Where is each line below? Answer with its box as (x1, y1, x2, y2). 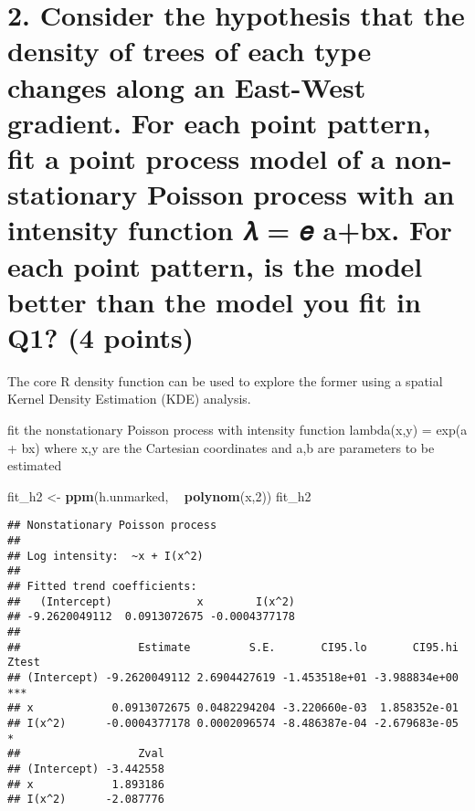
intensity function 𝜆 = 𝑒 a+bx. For (7, 211, 452, 248)
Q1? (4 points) (7, 318, 195, 355)
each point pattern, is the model (7, 247, 423, 284)
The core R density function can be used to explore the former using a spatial (7, 371, 443, 390)
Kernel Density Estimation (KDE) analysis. (7, 389, 251, 408)
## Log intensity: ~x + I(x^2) (7, 549, 204, 563)
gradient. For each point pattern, (7, 103, 431, 141)
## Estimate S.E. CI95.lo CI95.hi (7, 640, 459, 654)
